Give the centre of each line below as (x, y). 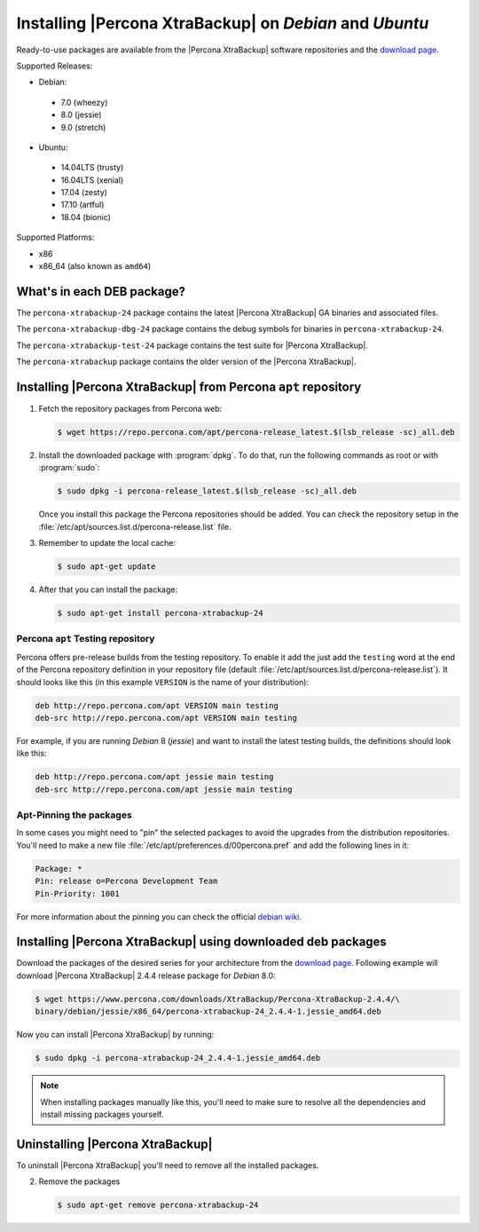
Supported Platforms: (55, 237)
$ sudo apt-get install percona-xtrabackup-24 (160, 613)
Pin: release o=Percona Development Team (126, 881)
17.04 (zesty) (84, 193)
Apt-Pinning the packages (74, 815)
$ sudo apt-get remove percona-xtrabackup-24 (158, 1205)
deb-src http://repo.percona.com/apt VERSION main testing (166, 718)
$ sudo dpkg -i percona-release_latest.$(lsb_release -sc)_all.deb (207, 491)
